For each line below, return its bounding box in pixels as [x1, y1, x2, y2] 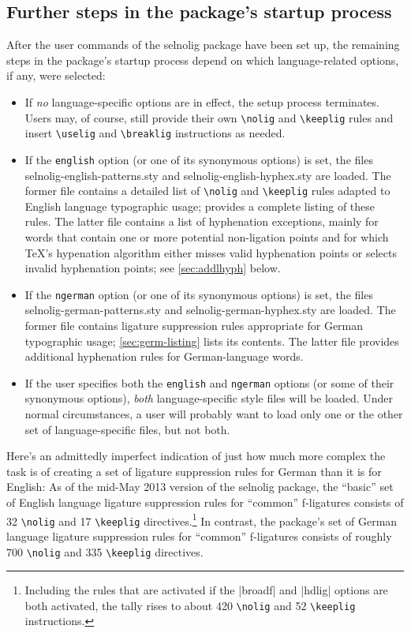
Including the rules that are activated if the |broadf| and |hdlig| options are [24, 582, 388, 598]
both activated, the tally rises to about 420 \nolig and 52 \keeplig [24, 597, 356, 613]
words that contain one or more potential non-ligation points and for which [24, 228, 389, 245]
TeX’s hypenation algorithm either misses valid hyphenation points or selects [24, 244, 398, 260]
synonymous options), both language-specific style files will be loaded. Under [24, 390, 393, 406]
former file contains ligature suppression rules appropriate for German [24, 317, 364, 334]
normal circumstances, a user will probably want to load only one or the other [24, 406, 403, 422]
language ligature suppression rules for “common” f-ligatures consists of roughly [6, 527, 392, 544]
